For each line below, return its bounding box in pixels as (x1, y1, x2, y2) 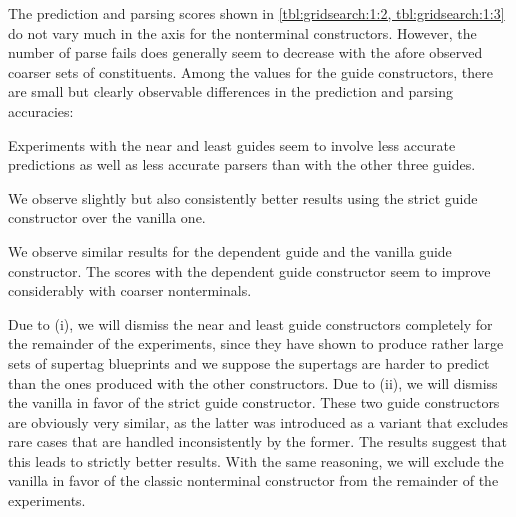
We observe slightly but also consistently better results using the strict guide (8, 187, 478, 208)
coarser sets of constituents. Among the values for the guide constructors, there (8, 61, 493, 82)
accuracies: (8, 100, 74, 121)
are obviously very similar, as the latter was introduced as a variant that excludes (8, 411, 509, 432)
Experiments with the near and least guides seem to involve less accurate (8, 134, 456, 155)
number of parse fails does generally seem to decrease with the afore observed (8, 42, 483, 63)
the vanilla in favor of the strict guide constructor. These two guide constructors (8, 392, 500, 413)
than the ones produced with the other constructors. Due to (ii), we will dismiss (8, 372, 498, 393)
